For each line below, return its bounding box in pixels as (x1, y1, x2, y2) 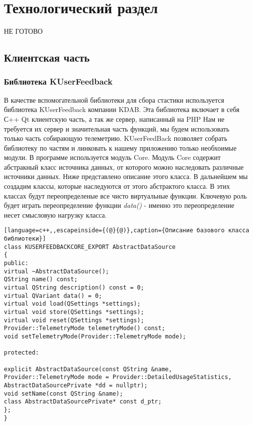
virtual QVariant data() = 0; (4, 292, 102, 299)
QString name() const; (4, 276, 78, 283)
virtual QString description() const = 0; (4, 284, 144, 291)
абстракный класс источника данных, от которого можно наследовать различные (4, 161, 244, 172)
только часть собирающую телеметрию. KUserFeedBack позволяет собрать (4, 133, 228, 143)
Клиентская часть (4, 50, 90, 65)
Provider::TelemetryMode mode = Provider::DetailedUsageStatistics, (4, 374, 232, 381)
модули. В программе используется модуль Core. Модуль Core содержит (4, 152, 221, 162)
